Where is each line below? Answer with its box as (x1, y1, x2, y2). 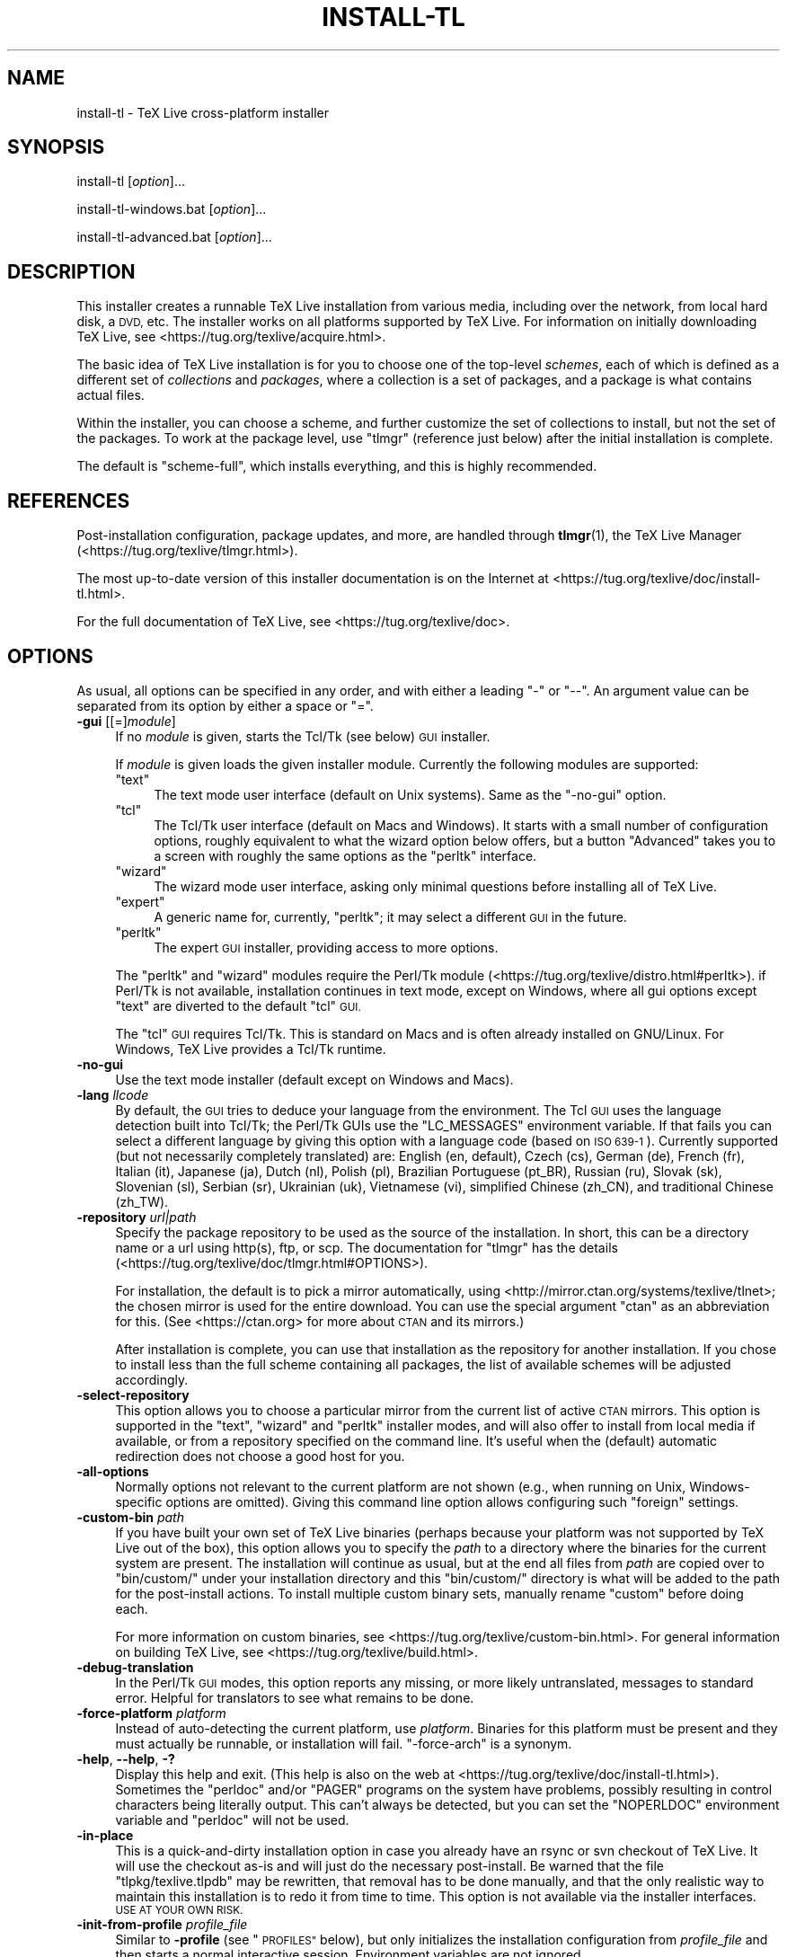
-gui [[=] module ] (76, 713, 176, 729)
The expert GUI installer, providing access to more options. (154, 939, 499, 955)
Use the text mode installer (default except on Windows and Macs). (115, 1071, 514, 1087)
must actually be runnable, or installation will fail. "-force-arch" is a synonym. (115, 1735, 572, 1751)
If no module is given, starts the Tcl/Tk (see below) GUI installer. (115, 728, 491, 744)
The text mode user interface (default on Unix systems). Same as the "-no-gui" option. (154, 786, 667, 802)
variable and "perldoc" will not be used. (115, 1811, 349, 1828)
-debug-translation (76, 1659, 194, 1675)
